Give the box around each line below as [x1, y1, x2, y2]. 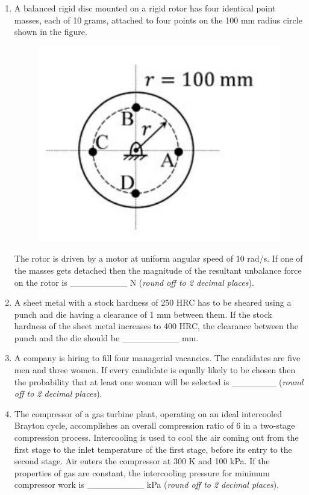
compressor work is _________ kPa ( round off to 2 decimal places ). [14, 478, 279, 491]
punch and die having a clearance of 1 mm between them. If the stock [14, 307, 272, 320]
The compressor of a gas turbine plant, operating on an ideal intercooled [14, 407, 282, 420]
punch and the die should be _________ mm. [14, 331, 199, 344]
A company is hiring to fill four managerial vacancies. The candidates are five [14, 352, 301, 364]
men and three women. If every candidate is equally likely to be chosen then [14, 364, 296, 376]
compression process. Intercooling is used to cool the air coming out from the [14, 431, 299, 444]
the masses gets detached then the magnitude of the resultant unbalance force [14, 263, 302, 276]
